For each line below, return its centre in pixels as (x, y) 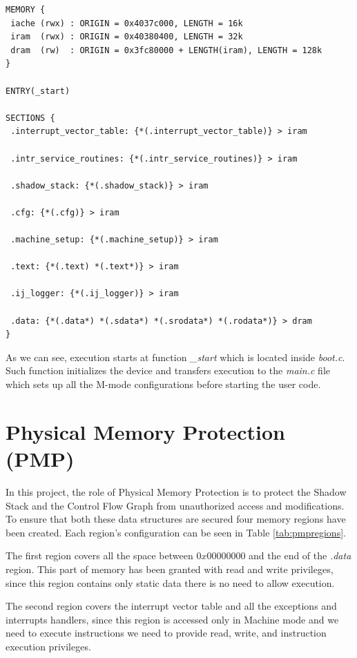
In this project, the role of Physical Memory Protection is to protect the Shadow (176, 491)
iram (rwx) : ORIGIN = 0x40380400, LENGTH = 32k (127, 37)
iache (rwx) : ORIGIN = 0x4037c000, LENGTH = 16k (127, 23)
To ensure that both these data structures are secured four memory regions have (176, 519)
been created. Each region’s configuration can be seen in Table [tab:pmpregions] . (176, 532)
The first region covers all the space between (99, 555)
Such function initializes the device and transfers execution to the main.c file (168, 370)
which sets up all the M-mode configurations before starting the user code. (163, 384)
